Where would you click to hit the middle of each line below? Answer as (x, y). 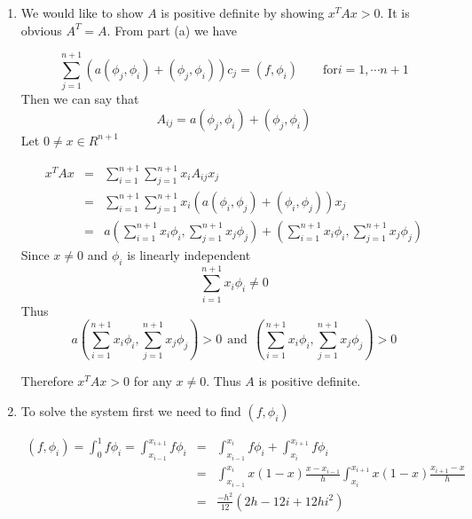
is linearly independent (189, 254)
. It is (395, 12)
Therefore (47, 381)
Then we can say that (80, 99)
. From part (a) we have (172, 30)
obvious (41, 30)
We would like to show (82, 12)
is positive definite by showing (243, 12)
